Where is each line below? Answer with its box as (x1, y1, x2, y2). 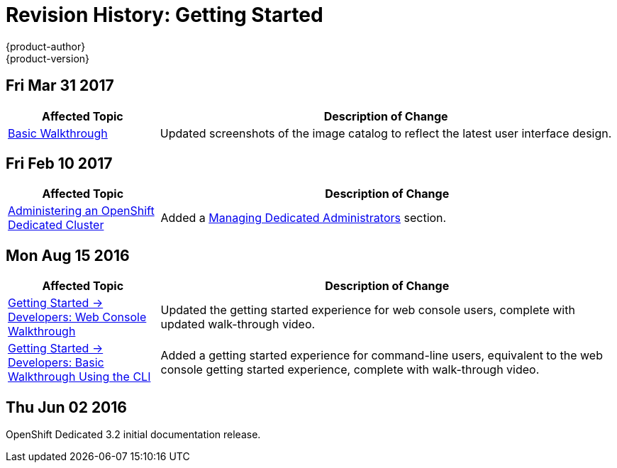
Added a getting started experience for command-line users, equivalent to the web (160, 348, 603, 363)
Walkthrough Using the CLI (8, 369, 151, 384)
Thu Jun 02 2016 (6, 398, 127, 416)
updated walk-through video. (160, 317, 316, 332)
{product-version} (6, 52, 90, 65)
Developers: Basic (8, 355, 104, 370)
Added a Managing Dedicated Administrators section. (160, 211, 447, 225)
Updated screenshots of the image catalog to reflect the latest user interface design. (160, 126, 612, 140)
